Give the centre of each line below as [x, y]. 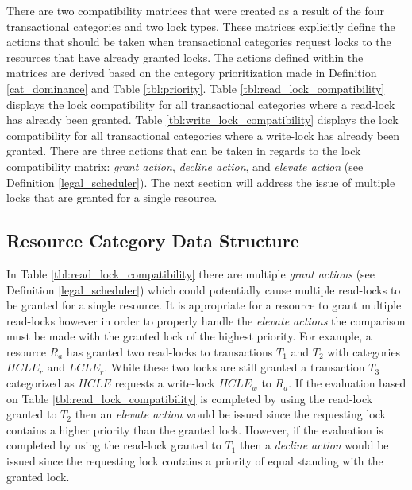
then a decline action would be [314, 445]
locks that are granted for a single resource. [112, 198]
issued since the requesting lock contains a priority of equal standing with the [195, 461]
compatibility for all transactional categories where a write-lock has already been [203, 135]
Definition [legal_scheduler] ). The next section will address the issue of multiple [201, 182]
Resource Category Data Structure [153, 241]
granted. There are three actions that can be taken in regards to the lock [184, 151]
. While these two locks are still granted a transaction [235, 367]
